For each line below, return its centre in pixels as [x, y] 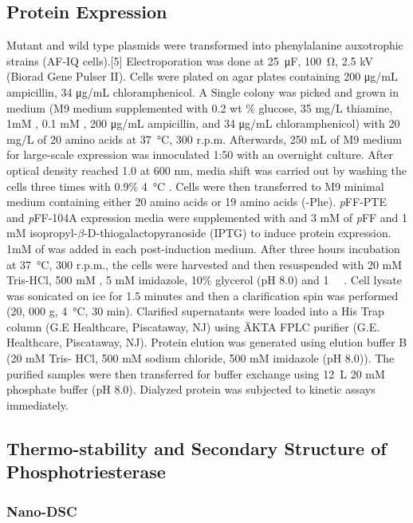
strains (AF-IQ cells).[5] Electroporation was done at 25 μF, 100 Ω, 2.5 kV [190, 60]
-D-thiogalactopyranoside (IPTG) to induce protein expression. [238, 233]
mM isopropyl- [42, 233]
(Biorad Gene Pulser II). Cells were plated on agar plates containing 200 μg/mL [202, 76]
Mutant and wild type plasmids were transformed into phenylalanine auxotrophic [205, 45]
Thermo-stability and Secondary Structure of [197, 448]
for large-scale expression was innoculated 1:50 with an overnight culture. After [200, 155]
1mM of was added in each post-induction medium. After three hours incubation [203, 248]
